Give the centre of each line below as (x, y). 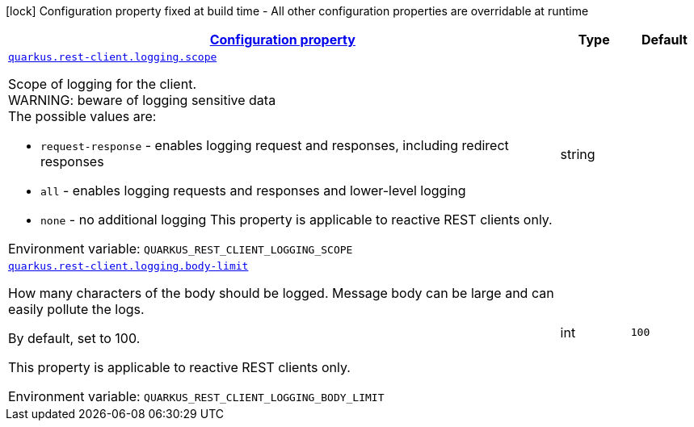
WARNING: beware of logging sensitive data (142, 100)
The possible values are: (82, 116)
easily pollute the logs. (76, 309)
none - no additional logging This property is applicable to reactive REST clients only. (297, 220)
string (578, 154)
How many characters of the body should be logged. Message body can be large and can (281, 293)
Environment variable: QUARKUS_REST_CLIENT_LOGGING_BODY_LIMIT (196, 396)
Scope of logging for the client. (102, 84)
